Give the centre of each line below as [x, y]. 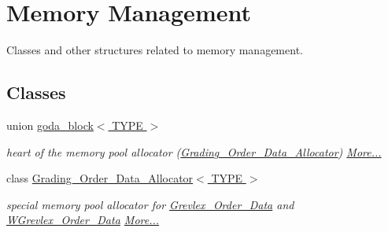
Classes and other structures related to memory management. [155, 50]
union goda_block [50, 125]
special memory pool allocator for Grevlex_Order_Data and [150, 204]
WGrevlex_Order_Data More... [83, 220]
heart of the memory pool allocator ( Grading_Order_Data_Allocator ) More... [194, 151]
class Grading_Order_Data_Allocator [100, 178]
